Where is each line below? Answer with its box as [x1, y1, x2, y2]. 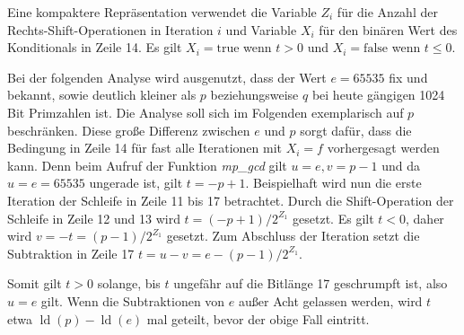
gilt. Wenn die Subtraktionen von [40, 291, 225, 310]
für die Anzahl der [337, 3, 438, 21]
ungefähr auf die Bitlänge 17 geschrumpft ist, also [173, 274, 448, 293]
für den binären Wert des [319, 20, 458, 39]
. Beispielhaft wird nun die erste [245, 173, 422, 192]
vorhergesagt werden [327, 138, 440, 157]
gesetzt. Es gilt [293, 208, 374, 227]
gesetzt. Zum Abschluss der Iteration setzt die [166, 226, 420, 245]
